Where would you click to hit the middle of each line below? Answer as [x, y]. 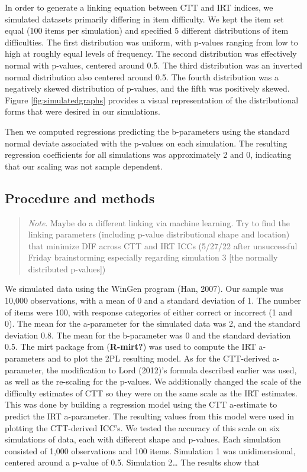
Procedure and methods [80, 198]
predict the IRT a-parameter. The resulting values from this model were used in [150, 416]
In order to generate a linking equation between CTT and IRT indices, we [139, 7]
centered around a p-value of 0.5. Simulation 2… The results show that [132, 462]
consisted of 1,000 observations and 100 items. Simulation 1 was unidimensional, [150, 450]
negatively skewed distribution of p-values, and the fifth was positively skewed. [147, 88]
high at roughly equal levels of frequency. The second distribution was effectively [151, 53]
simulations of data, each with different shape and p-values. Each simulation [143, 439]
